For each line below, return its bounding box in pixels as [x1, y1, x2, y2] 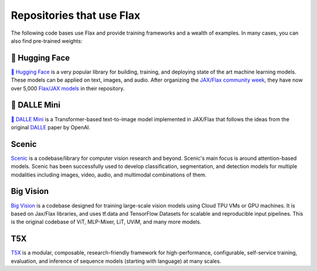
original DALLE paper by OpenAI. [11, 123, 90, 131]
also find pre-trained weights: [11, 37, 83, 44]
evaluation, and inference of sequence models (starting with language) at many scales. [11, 257, 221, 265]
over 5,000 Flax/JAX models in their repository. [11, 85, 125, 92]
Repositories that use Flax [11, 9, 140, 22]
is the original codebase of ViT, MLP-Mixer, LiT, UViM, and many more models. [11, 218, 202, 226]
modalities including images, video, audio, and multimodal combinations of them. [11, 171, 207, 178]
